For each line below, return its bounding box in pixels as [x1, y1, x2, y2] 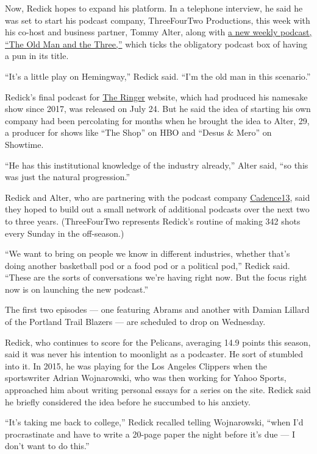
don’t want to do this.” [5, 439, 90, 452]
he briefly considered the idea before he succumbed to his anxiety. [5, 395, 251, 408]
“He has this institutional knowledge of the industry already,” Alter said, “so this [5, 158, 308, 171]
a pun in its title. [5, 49, 69, 62]
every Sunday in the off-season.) [5, 226, 124, 239]
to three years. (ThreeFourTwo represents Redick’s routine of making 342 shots [5, 214, 301, 227]
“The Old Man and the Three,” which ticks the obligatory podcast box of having [5, 37, 308, 50]
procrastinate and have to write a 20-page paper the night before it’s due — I [5, 427, 295, 440]
